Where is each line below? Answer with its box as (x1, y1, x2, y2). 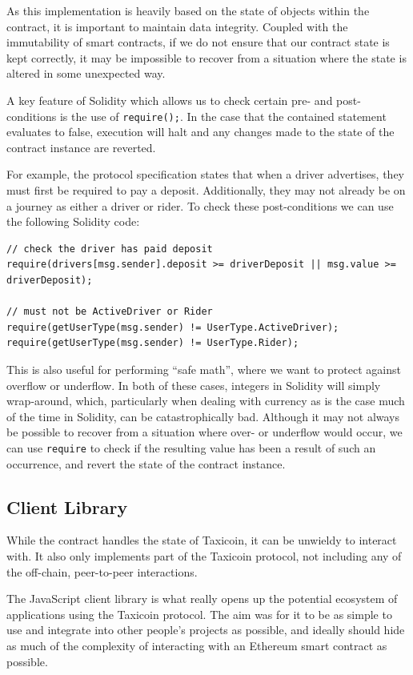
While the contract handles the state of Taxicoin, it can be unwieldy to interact (6, 532, 397, 548)
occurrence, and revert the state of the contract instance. (6, 455, 286, 472)
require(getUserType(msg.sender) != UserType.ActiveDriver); (6, 321, 339, 333)
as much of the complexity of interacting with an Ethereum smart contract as (6, 637, 387, 653)
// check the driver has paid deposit (6, 243, 213, 255)
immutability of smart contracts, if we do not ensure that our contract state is (6, 34, 390, 50)
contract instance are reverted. (6, 139, 156, 155)
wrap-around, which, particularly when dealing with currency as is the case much (6, 392, 405, 409)
